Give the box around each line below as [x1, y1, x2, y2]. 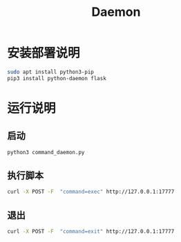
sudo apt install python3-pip [7, 68, 95, 75]
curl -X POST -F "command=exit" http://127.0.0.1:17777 [7, 228, 175, 235]
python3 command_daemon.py [7, 149, 85, 156]
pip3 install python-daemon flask [7, 75, 107, 82]
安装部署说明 [7, 46, 81, 61]
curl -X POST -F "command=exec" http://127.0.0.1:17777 [7, 188, 175, 196]
